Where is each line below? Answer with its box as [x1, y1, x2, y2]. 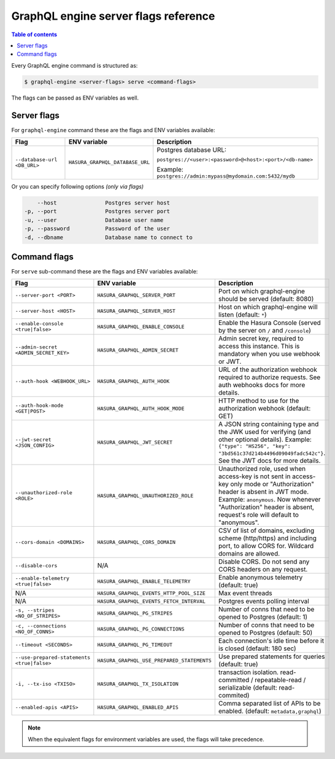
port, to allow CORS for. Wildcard [218, 541, 314, 550]
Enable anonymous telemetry [218, 573, 303, 582]
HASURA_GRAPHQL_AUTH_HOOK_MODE [97, 405, 185, 412]
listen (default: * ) [218, 310, 267, 319]
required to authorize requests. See [218, 373, 321, 382]
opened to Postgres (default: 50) [218, 629, 313, 637]
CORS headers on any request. [218, 565, 308, 574]
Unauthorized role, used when [218, 465, 306, 473]
